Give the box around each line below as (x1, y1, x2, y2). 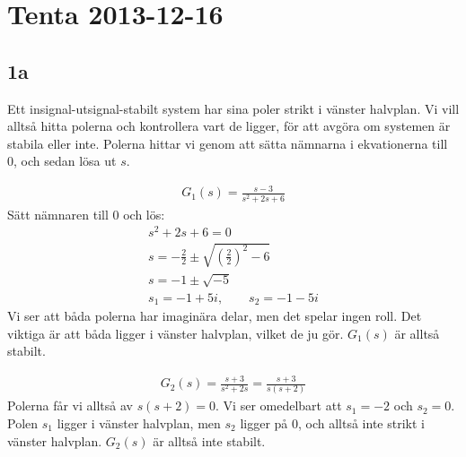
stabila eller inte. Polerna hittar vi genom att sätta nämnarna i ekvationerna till (7, 134, 448, 152)
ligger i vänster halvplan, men (57, 414, 221, 433)
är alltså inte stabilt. (153, 431, 266, 450)
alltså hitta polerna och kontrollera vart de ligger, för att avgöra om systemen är (7, 116, 451, 135)
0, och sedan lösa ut (7, 151, 117, 170)
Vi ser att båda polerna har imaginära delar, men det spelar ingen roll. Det (7, 306, 422, 324)
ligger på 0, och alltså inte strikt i (240, 414, 425, 433)
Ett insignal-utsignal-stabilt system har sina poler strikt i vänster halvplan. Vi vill (7, 99, 460, 117)
